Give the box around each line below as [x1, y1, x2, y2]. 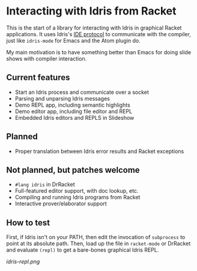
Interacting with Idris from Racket [6, 4, 177, 18]
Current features [6, 72, 70, 83]
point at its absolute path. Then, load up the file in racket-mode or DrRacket [6, 240, 191, 248]
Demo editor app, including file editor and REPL [14, 107, 133, 115]
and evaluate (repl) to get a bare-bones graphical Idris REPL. [6, 246, 159, 254]
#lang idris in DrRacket [14, 181, 75, 188]
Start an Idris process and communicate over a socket [14, 89, 149, 96]
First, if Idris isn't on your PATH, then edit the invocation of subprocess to [6, 234, 186, 241]
